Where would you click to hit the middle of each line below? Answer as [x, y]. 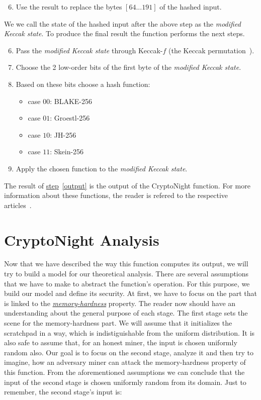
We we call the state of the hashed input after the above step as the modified [122, 23]
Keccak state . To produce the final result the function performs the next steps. [124, 33]
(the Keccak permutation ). [211, 50]
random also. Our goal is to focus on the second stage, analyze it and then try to [129, 352]
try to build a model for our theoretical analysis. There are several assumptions [126, 274]
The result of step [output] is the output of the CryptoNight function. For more [127, 185]
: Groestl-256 [70, 118]
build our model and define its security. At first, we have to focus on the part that [130, 293]
